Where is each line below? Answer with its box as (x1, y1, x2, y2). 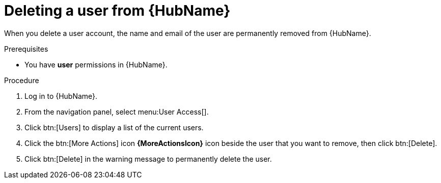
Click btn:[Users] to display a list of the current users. (24, 123, 204, 132)
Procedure (4, 76, 39, 85)
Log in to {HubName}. (24, 91, 98, 100)
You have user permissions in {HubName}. (24, 60, 168, 69)
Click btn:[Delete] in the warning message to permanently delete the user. (24, 154, 272, 163)
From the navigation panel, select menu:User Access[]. (24, 107, 209, 116)
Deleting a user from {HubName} (4, 2, 231, 19)
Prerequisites (4, 44, 48, 53)
